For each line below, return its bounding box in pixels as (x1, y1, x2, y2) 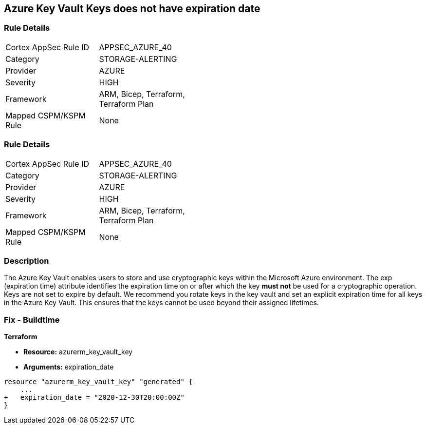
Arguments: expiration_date (23, 363, 114, 371)
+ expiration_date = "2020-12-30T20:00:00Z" (4, 393, 185, 402)
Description (4, 255, 49, 266)
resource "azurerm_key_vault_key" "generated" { (4, 378, 193, 386)
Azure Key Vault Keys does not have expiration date (4, 2, 260, 15)
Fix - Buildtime (4, 314, 60, 325)
